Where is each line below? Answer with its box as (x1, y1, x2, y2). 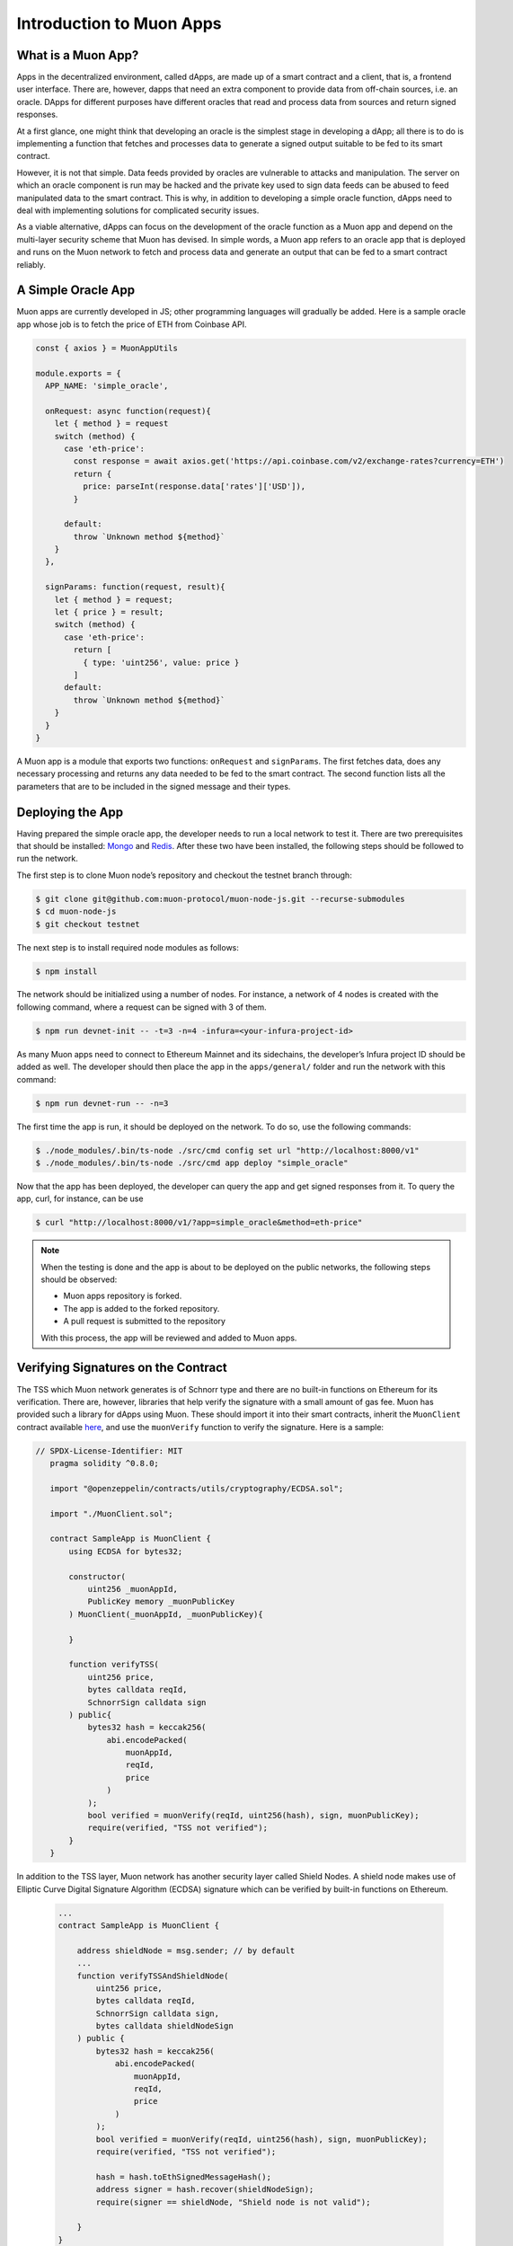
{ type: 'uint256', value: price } (82, 657, 240, 668)
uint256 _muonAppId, (87, 1584, 179, 1595)
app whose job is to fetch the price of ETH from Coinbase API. (16, 319, 247, 330)
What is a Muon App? (16, 48, 139, 63)
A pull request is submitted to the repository (63, 1316, 226, 1327)
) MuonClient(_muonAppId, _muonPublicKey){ (68, 1609, 264, 1619)
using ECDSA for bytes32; (68, 1546, 183, 1556)
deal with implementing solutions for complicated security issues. (16, 205, 260, 216)
